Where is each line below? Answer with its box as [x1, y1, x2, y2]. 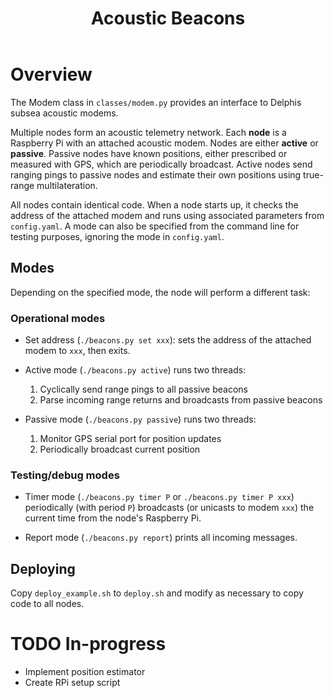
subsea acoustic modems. [10, 107, 119, 119]
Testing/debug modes [10, 468, 120, 482]
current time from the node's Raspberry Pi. [24, 512, 202, 524]
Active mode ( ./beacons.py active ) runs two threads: [24, 364, 247, 376]
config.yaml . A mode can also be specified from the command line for [10, 220, 300, 232]
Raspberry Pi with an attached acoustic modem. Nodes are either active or [10, 137, 319, 149]
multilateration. [36, 179, 98, 191]
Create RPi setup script [24, 677, 121, 689]
